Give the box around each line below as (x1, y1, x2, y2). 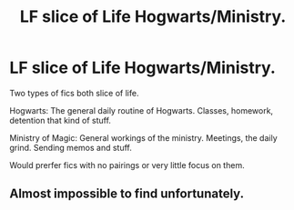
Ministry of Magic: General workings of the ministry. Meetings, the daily (9, 132, 278, 143)
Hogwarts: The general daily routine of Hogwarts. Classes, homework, (9, 105, 274, 115)
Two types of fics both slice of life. (9, 87, 139, 98)
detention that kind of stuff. (9, 115, 112, 125)
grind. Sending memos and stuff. (9, 142, 132, 153)
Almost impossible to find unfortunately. (9, 186, 244, 202)
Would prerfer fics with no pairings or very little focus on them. (9, 159, 245, 170)
